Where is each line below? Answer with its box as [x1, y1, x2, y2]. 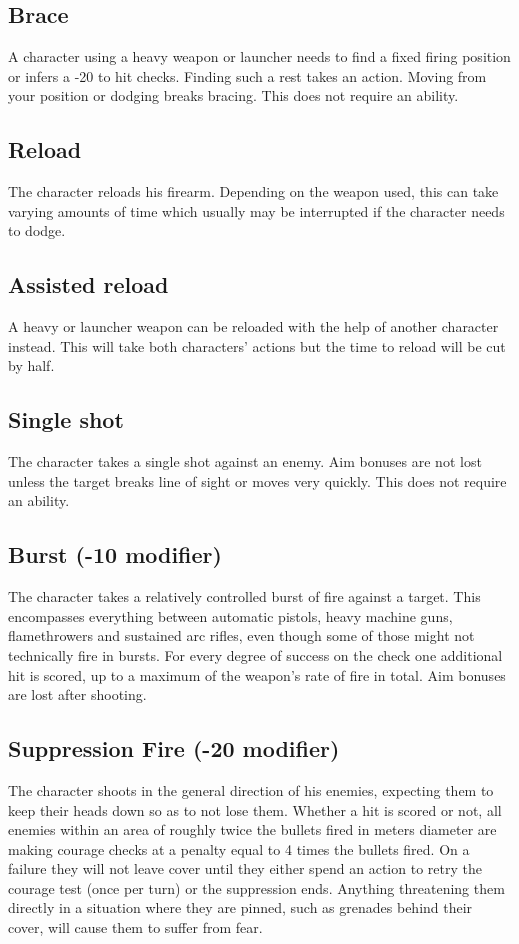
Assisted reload [8, 269, 169, 300]
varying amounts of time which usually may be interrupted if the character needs [8, 200, 505, 221]
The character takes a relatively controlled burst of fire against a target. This [8, 586, 481, 607]
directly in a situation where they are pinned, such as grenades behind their [8, 897, 473, 918]
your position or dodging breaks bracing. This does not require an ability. [8, 85, 459, 106]
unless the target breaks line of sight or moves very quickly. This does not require [8, 470, 507, 491]
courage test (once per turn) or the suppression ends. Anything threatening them [8, 877, 505, 898]
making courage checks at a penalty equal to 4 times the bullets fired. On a [8, 838, 470, 859]
